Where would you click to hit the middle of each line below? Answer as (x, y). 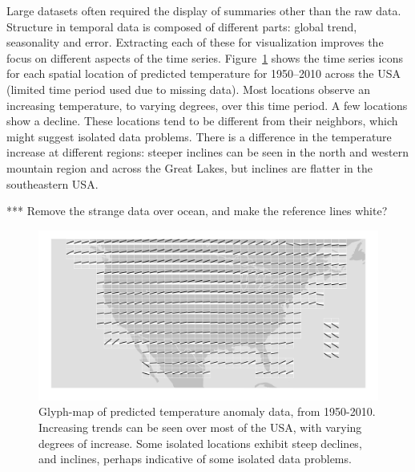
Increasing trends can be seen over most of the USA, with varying (200, 427)
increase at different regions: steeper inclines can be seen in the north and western (207, 152)
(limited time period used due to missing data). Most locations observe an (188, 89)
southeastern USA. (52, 183)
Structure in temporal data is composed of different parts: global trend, (182, 26)
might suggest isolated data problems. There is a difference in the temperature (199, 136)
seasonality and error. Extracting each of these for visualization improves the (195, 42)
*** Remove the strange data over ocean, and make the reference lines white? (197, 211)
